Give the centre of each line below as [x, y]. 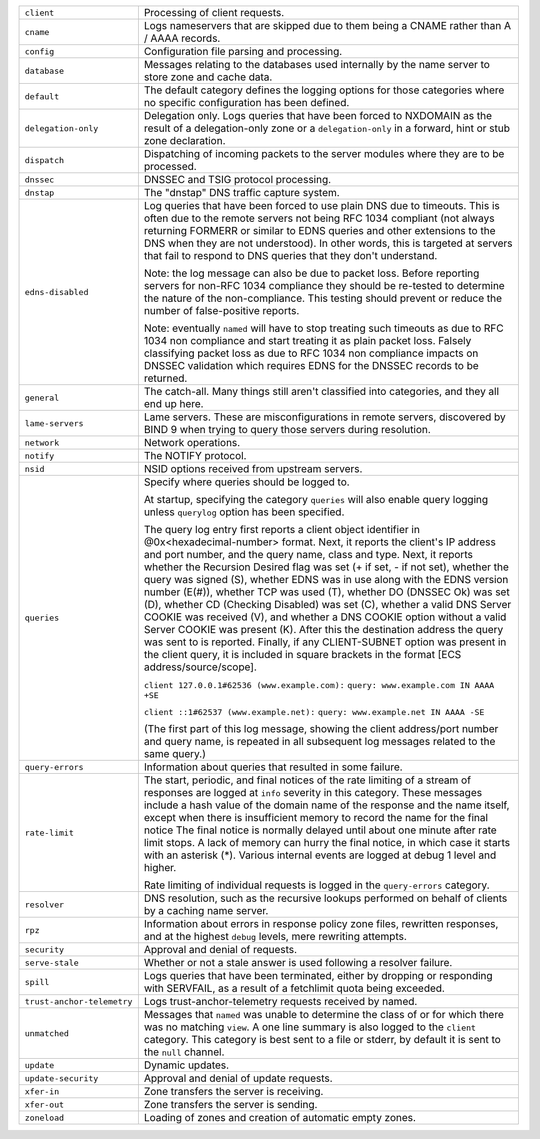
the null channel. [184, 1052]
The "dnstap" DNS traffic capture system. [241, 192]
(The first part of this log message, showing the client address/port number [321, 728]
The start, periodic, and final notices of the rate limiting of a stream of [307, 780]
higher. [160, 867]
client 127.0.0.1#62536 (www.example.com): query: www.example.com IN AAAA [319, 685]
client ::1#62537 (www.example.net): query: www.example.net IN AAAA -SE [314, 712]
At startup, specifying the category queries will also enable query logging [316, 499]
